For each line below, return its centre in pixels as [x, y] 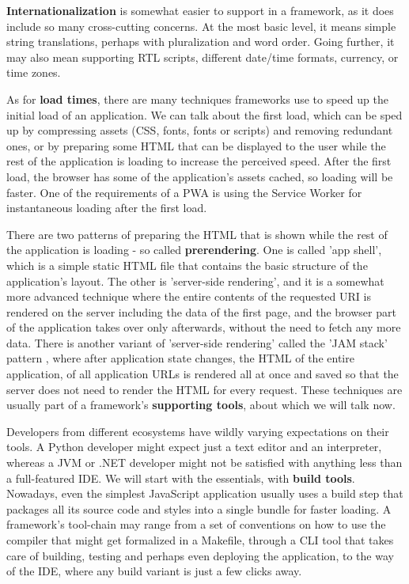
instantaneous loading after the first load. [107, 208]
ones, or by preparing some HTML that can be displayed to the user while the [196, 145]
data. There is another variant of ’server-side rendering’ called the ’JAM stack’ [197, 342]
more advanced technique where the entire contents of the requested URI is [189, 296]
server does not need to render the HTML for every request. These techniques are [204, 389]
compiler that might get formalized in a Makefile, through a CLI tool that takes [200, 540]
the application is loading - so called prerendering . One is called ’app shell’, [194, 250]
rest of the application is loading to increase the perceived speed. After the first [199, 161]
